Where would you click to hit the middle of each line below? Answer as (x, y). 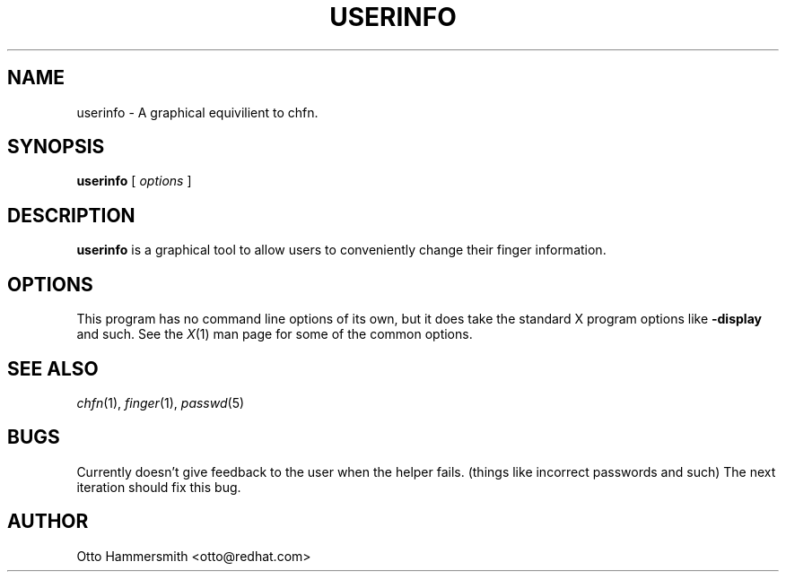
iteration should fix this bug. (159, 487)
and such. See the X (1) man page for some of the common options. (275, 334)
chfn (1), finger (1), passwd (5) (161, 402)
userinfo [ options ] (134, 181)
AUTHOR (48, 522)
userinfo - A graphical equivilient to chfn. (197, 112)
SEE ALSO (53, 368)
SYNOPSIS (56, 147)
